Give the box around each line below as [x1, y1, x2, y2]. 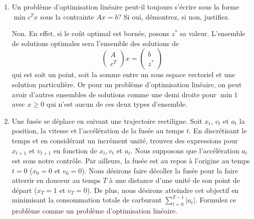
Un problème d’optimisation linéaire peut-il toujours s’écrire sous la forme [12, 2, 239, 12]
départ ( [12, 184, 37, 195]
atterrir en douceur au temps [12, 175, 101, 185]
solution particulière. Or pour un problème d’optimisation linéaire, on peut [12, 79, 242, 89]
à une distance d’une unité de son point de [109, 175, 240, 185]
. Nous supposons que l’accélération [130, 145, 239, 155]
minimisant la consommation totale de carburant [12, 194, 162, 205]
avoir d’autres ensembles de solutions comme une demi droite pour [12, 89, 216, 99]
